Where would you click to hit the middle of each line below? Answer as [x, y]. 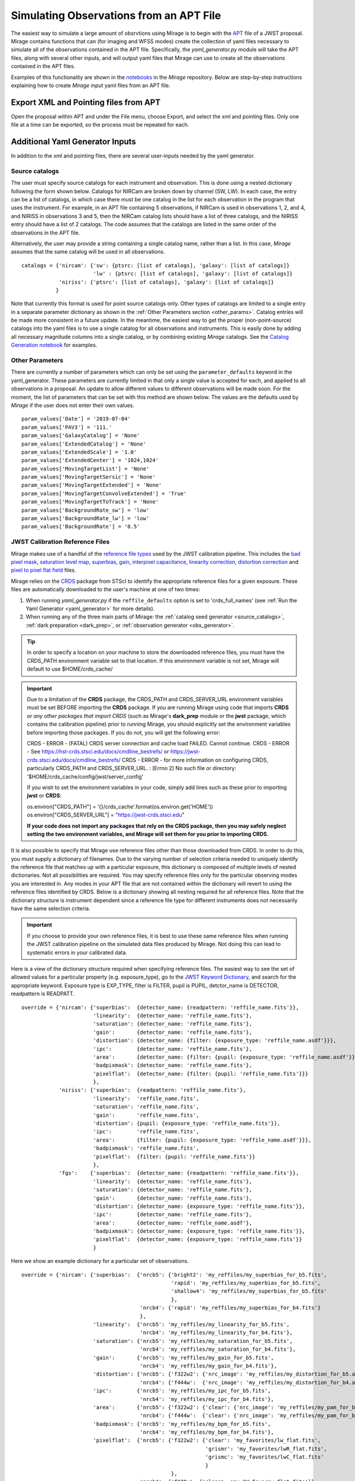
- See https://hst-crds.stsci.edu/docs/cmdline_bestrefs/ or [98, 752]
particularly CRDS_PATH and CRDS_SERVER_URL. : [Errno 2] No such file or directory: [132, 768]
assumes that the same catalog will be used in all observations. [88, 252]
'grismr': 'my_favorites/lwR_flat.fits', [266, 1449]
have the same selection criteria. [51, 909]
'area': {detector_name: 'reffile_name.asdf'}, [172, 1223]
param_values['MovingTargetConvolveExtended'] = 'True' [104, 493]
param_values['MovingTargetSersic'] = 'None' [89, 477]
